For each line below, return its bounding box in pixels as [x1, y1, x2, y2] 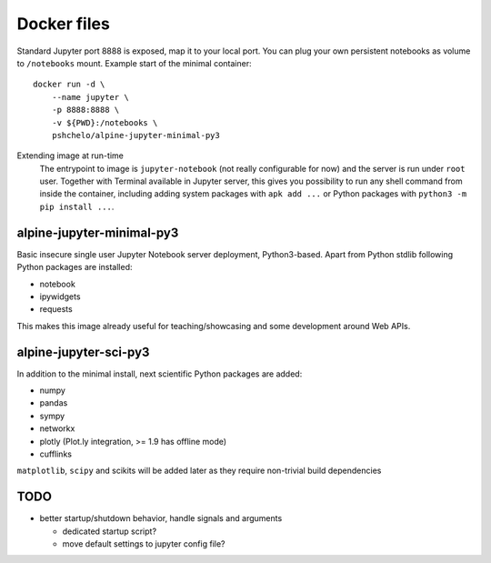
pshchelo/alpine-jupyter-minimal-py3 [51, 130, 220, 140]
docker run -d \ [33, 79, 105, 90]
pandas [39, 397, 68, 408]
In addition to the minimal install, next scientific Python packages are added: [16, 368, 303, 379]
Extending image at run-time [16, 150, 125, 161]
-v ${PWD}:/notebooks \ [51, 117, 158, 127]
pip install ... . [39, 201, 115, 212]
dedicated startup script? [62, 526, 157, 537]
